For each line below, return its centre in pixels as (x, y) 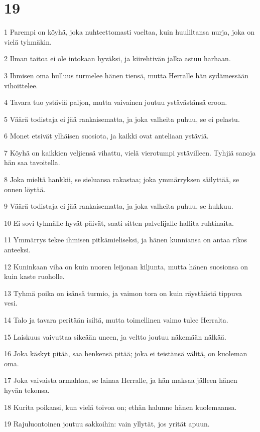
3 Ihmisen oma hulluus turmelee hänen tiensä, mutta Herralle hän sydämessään (126, 75)
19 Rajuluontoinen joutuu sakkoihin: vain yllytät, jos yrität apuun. (107, 424)
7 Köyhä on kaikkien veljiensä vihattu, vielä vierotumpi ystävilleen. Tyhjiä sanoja (130, 152)
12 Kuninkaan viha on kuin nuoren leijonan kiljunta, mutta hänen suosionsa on (126, 266)
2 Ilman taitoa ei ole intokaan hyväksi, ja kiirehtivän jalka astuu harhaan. (117, 58)
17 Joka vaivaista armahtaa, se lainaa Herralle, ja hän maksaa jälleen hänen (121, 380)
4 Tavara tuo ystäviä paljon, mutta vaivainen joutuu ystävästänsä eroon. (116, 102)
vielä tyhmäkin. (28, 41)
